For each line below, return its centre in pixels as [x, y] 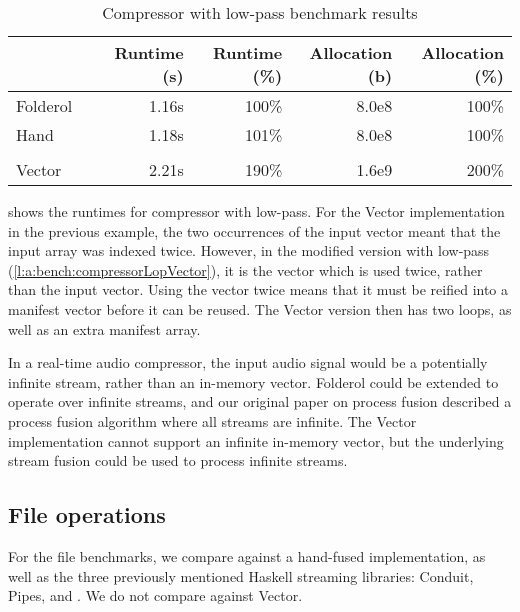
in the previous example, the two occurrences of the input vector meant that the [254, 230]
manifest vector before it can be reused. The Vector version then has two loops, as [260, 308]
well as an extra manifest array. [104, 328]
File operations [87, 514]
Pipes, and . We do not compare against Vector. [155, 595]
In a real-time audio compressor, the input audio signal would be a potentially [248, 362]
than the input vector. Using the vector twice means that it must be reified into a [258, 289]
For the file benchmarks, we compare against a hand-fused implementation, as [247, 555]
